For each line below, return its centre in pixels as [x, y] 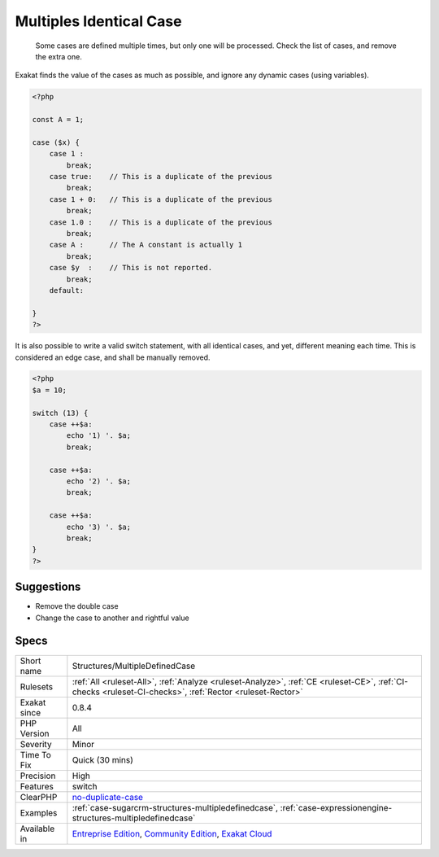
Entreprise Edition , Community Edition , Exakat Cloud [172, 833]
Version [35, 733]
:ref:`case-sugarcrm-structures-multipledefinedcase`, [175, 807]
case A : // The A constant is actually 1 [146, 245]
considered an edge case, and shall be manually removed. [113, 357]
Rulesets [36, 686]
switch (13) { [60, 413]
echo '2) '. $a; [99, 481]
